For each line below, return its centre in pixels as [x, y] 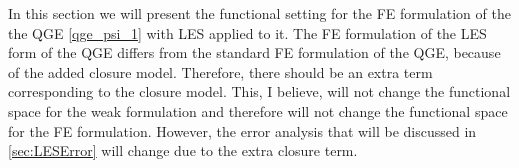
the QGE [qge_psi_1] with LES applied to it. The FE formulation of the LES [247, 32]
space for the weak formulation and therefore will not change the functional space [258, 110]
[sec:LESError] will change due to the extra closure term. [183, 150]
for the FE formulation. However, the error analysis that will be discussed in [242, 130]
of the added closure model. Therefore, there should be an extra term [220, 71]
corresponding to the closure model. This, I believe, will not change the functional [259, 91]
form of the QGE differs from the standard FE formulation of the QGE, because [254, 52]
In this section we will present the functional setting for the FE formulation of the [259, 13]
